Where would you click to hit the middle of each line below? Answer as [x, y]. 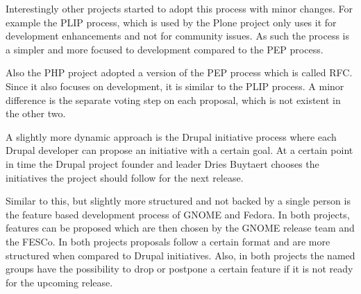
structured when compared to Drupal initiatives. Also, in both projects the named [180, 255]
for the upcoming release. [59, 282]
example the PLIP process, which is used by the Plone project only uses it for [171, 22]
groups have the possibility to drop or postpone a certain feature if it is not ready [179, 269]
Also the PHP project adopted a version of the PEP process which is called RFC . [179, 72]
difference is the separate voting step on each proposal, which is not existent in [173, 100]
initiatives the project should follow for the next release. [125, 177]
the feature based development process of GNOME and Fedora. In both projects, [178, 214]
